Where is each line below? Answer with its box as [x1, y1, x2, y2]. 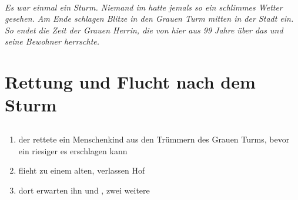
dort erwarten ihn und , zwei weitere [18, 184, 150, 196]
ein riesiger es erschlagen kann [18, 144, 128, 157]
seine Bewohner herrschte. [5, 35, 100, 48]
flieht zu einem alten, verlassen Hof [18, 164, 145, 177]
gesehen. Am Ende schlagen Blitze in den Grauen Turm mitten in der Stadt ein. [5, 12, 294, 25]
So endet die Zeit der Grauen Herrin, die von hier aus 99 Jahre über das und [5, 23, 283, 36]
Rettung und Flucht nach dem [5, 70, 256, 94]
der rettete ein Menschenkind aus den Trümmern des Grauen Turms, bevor [18, 133, 290, 145]
